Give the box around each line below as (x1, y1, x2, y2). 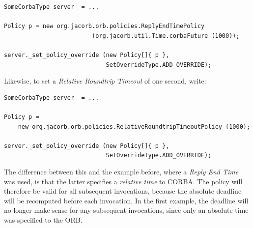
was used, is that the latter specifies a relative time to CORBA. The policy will (4, 176, 243, 186)
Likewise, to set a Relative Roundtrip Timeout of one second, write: (4, 76, 206, 86)
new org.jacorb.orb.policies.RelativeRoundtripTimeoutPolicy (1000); (18, 123, 251, 130)
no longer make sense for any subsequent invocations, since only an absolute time (4, 205, 249, 215)
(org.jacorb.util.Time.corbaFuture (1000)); (91, 32, 240, 39)
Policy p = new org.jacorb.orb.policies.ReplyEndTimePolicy (4, 23, 205, 30)
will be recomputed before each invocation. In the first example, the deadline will (4, 195, 249, 205)
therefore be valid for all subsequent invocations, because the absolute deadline (4, 186, 242, 196)
